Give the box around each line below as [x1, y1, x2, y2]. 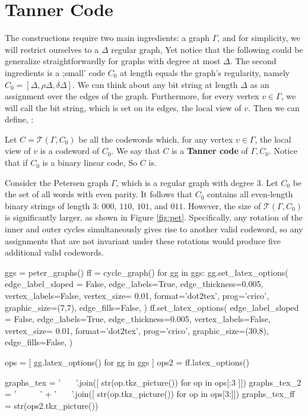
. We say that [111, 144, 160, 157]
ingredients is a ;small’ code [5, 66, 106, 78]
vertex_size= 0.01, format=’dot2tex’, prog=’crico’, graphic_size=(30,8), [5, 324, 269, 336]
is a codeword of [40, 144, 99, 157]
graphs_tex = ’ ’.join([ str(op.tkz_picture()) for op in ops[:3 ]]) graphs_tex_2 [5, 376, 301, 388]
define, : [5, 113, 34, 125]
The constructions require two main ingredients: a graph [5, 31, 209, 44]
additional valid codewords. [5, 246, 104, 259]
